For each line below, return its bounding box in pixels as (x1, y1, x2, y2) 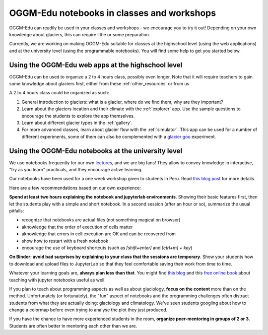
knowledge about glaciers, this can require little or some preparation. (9, 31, 150, 37)
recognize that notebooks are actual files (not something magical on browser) (21, 217, 181, 223)
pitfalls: (9, 208, 24, 213)
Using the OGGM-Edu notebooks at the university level (9, 146, 183, 155)
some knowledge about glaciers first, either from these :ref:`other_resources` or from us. (9, 81, 191, 87)
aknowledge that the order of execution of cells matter (21, 224, 133, 230)
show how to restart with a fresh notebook (21, 238, 109, 244)
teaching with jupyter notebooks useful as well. (9, 277, 106, 283)
